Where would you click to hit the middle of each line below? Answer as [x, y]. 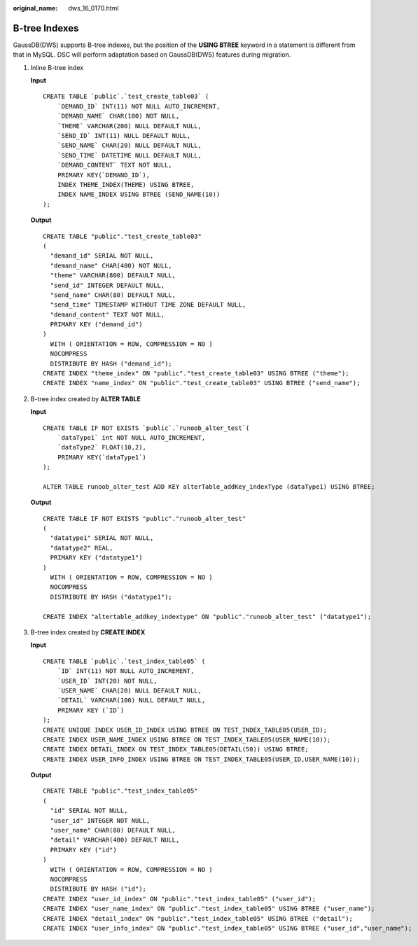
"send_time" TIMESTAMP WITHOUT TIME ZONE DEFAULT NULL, [148, 305]
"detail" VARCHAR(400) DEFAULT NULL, [115, 840]
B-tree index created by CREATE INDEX [88, 632]
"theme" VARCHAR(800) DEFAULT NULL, [113, 276]
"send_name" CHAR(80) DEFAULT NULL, [113, 295]
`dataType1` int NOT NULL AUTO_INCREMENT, [131, 437]
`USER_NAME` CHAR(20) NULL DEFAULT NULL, [130, 690]
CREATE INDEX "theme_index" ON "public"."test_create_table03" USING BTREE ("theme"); [196, 374]
